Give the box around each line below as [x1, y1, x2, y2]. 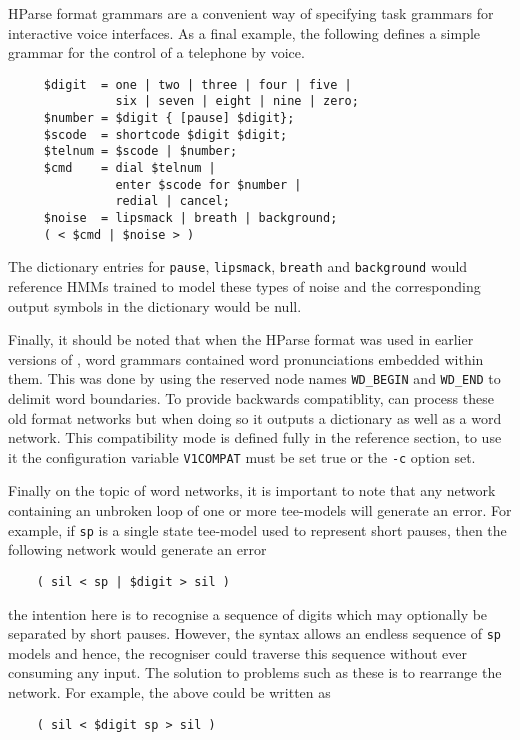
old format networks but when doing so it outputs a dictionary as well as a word [8, 407, 502, 428]
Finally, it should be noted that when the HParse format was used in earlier [8, 329, 474, 350]
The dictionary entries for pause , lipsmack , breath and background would [8, 256, 468, 277]
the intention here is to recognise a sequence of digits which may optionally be [8, 603, 488, 624]
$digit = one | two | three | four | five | [43, 77, 352, 92]
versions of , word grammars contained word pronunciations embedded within [8, 348, 484, 369]
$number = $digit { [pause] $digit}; [43, 111, 295, 126]
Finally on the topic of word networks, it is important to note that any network [8, 480, 496, 501]
